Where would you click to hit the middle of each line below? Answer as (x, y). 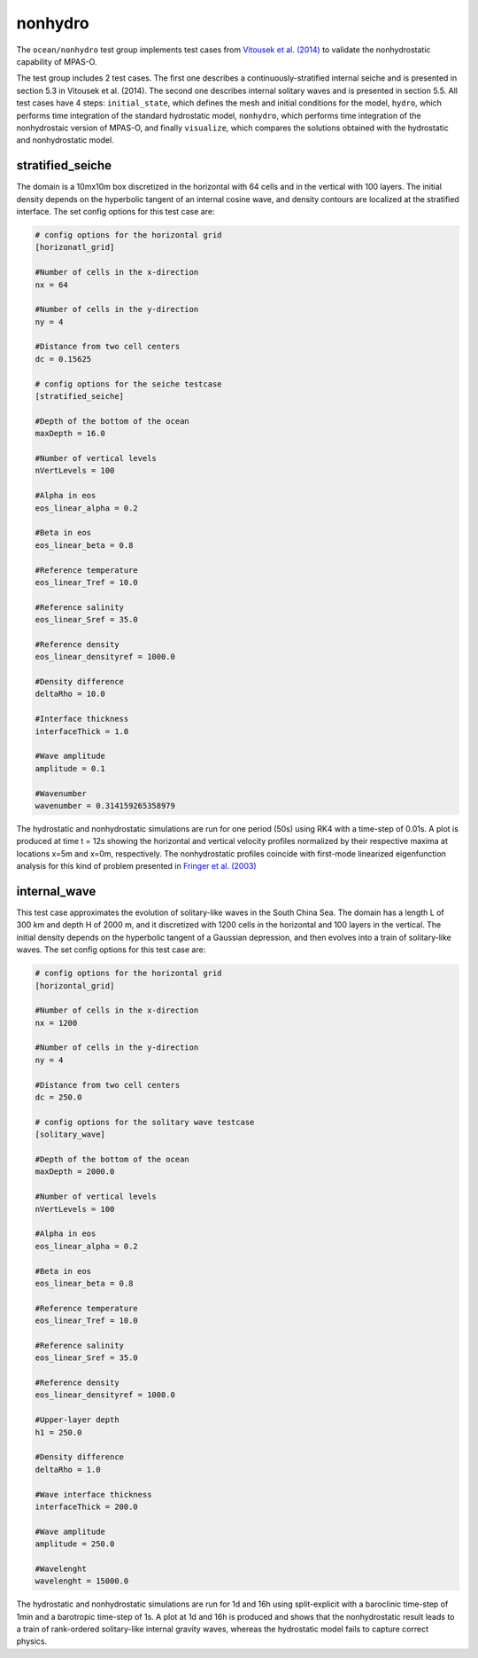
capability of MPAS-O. (57, 61)
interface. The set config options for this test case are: (116, 211)
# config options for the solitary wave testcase (145, 1122)
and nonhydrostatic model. (65, 140)
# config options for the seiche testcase (128, 384)
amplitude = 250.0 (75, 1544)
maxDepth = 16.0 (70, 434)
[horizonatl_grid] (75, 247)
